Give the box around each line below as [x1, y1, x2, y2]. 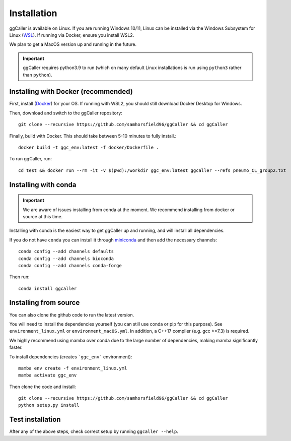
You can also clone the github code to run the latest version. [9, 311, 134, 318]
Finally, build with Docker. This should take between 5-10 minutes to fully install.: [9, 133, 177, 139]
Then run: [9, 274, 30, 280]
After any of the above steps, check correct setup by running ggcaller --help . [9, 428, 178, 434]
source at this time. [23, 213, 63, 219]
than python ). [23, 72, 52, 78]
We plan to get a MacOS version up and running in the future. [9, 41, 137, 47]
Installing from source [9, 298, 80, 307]
